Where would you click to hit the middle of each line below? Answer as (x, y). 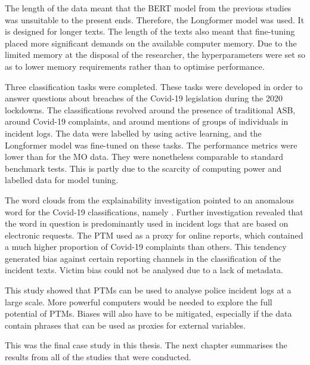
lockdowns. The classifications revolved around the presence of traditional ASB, (150, 109)
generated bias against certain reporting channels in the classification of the (143, 258)
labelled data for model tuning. (62, 180)
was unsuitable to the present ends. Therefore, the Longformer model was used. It (155, 19)
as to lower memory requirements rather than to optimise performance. (135, 66)
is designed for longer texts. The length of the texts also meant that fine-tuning (150, 31)
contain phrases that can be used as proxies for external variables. (125, 325)
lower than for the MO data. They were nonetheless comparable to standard (144, 157)
